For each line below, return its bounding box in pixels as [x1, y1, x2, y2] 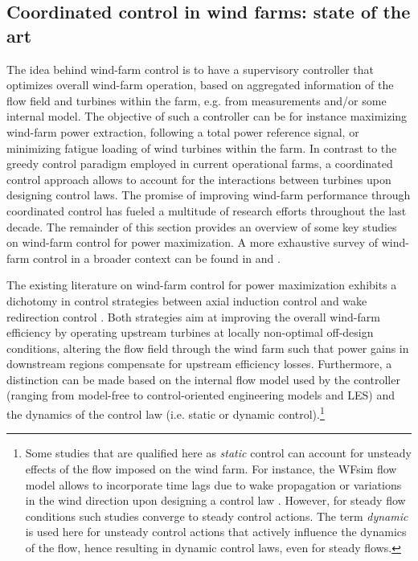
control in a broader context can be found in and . [33, 249, 281, 266]
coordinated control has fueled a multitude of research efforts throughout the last [6, 202, 407, 219]
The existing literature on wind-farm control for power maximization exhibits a [6, 276, 397, 293]
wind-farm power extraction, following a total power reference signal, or [6, 123, 359, 140]
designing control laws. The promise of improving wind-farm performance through [6, 186, 411, 203]
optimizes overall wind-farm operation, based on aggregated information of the [6, 76, 394, 93]
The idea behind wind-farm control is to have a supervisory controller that [6, 60, 375, 77]
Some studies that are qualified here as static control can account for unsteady [25, 444, 412, 461]
